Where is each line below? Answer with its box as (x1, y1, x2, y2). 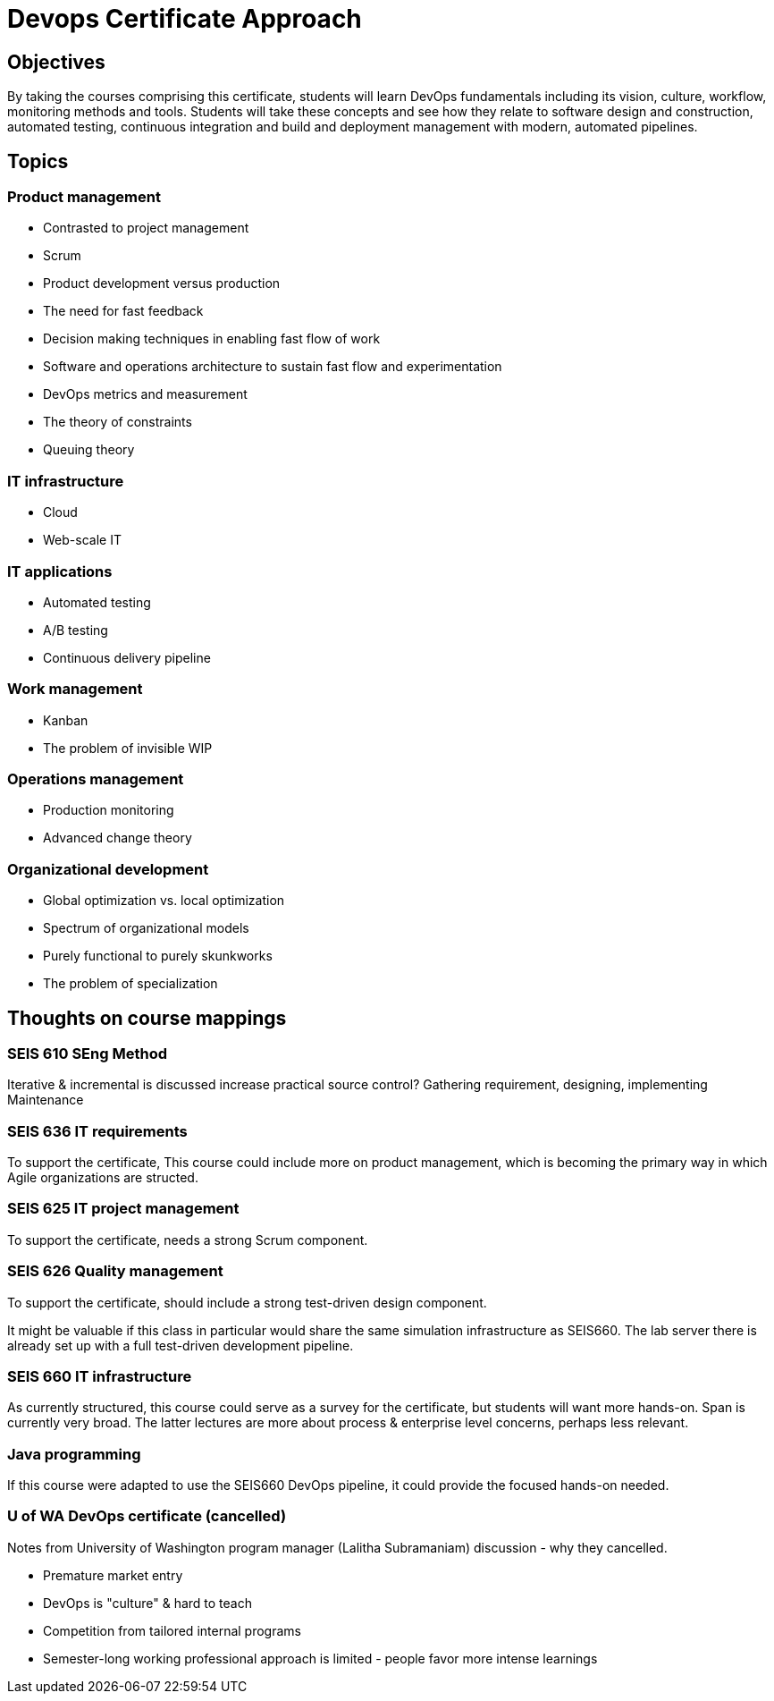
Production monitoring (43, 802, 174, 818)
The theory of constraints (43, 414, 192, 430)
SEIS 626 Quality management (7, 1262, 223, 1281)
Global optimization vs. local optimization (43, 893, 285, 909)
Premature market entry (43, 1567, 183, 1583)
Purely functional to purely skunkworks (43, 948, 273, 964)
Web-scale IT (43, 532, 122, 548)
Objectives (7, 50, 105, 73)
